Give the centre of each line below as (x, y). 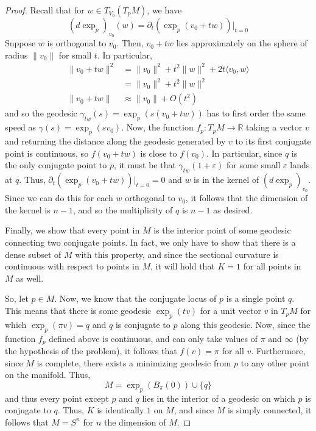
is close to (159, 153)
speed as (21, 127)
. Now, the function (157, 127)
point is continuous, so (47, 153)
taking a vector (274, 127)
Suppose (20, 43)
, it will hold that (183, 266)
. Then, (130, 43)
